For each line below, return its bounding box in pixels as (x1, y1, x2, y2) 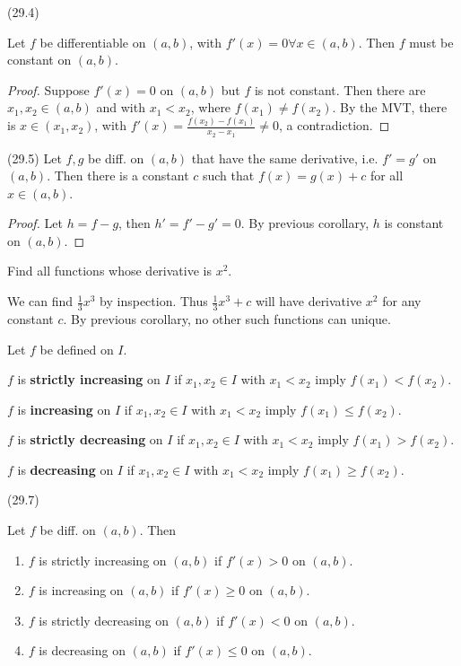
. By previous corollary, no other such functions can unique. (63, 309, 391, 328)
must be (409, 32, 454, 51)
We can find (7, 292, 74, 311)
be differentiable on (39, 32, 146, 51)
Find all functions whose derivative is (7, 261, 212, 280)
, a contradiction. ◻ (279, 116, 390, 135)
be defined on (39, 339, 114, 358)
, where (190, 98, 231, 117)
